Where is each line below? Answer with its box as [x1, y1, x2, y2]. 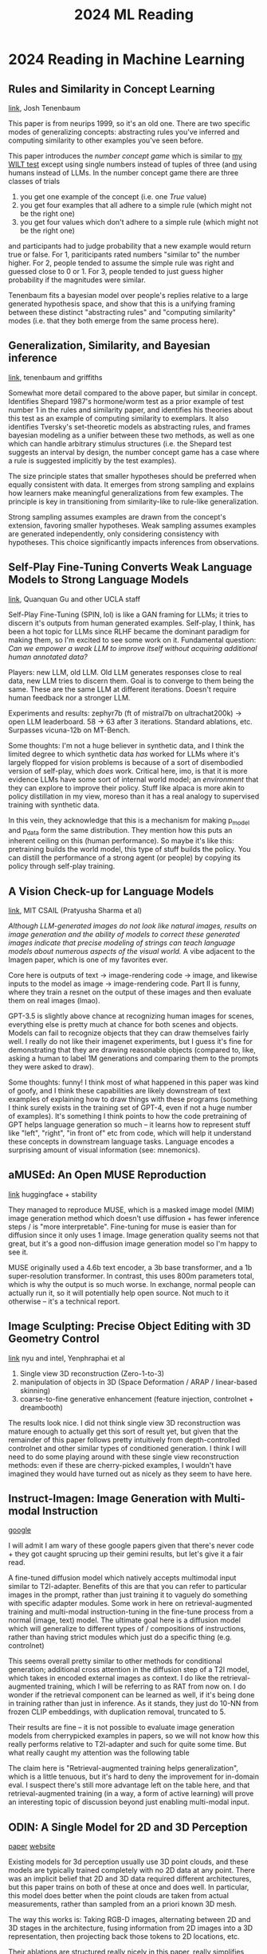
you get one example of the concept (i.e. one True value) [19, 192, 207, 201]
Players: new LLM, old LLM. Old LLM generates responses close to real [8, 667, 241, 677]
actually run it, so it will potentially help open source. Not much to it [8, 1288, 230, 1297]
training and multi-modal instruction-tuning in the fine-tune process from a [8, 1607, 253, 1617]
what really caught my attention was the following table [8, 1748, 190, 1758]
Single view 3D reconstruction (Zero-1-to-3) [19, 1368, 165, 1378]
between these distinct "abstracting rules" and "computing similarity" [8, 308, 237, 316]
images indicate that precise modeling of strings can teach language [8, 938, 236, 948]
